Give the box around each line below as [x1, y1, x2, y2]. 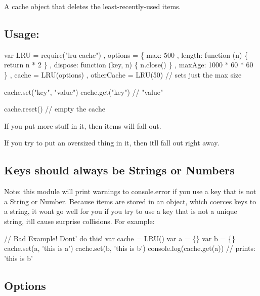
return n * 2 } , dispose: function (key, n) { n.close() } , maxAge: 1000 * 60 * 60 [4, 59, 253, 70]
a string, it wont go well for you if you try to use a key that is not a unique [4, 206, 237, 216]
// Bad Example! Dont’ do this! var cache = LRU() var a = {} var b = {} [4, 233, 235, 243]
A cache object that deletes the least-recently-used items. [4, 1, 181, 11]
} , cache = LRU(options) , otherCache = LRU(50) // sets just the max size [4, 69, 242, 80]
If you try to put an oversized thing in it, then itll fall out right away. [4, 137, 220, 148]
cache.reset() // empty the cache [4, 103, 105, 114]
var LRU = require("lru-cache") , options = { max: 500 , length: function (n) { [4, 49, 248, 60]
